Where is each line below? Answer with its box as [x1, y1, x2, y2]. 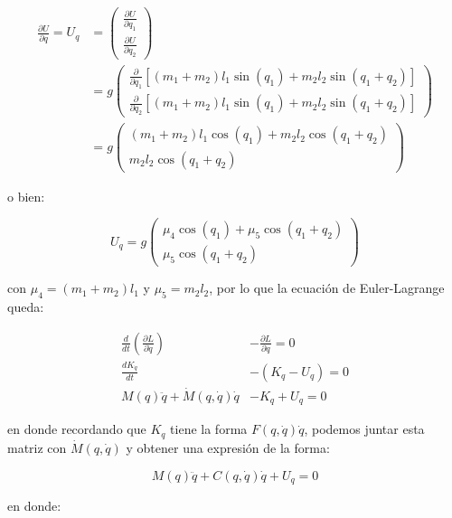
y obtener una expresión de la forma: [126, 438, 330, 457]
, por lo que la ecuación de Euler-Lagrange [209, 278, 445, 297]
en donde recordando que [7, 419, 146, 438]
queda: [7, 297, 44, 316]
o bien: [7, 186, 45, 205]
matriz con [7, 438, 67, 457]
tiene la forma [170, 419, 248, 438]
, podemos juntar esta [304, 419, 425, 438]
